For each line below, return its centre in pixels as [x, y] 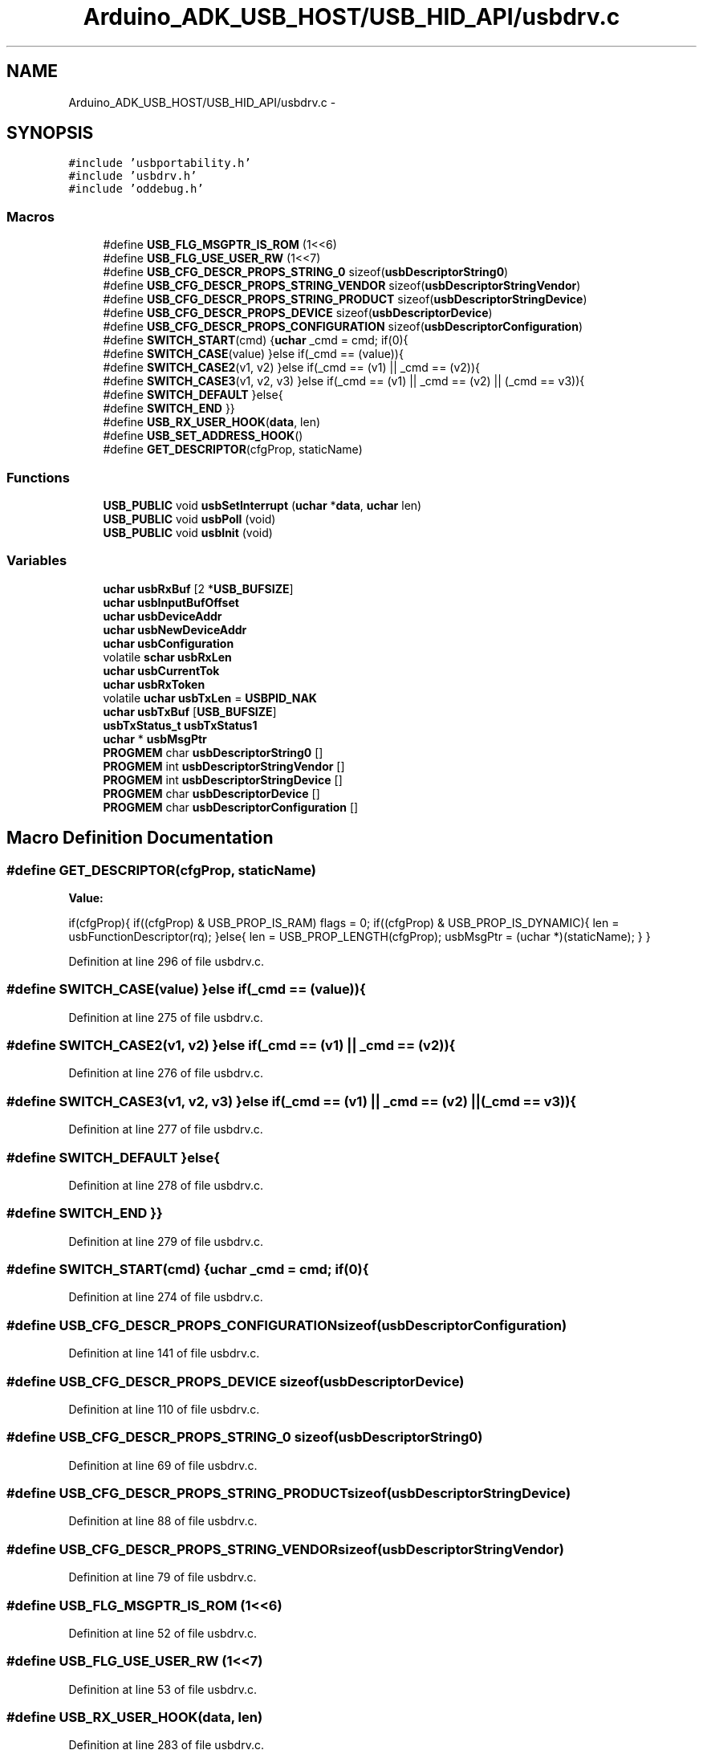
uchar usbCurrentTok [161, 670]
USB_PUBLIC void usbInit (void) [188, 532]
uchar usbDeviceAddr [163, 616]
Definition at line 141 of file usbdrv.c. [164, 1353]
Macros [30, 216]
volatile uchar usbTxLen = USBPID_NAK [210, 698]
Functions [38, 477]
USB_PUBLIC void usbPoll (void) [189, 519]
